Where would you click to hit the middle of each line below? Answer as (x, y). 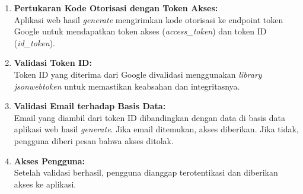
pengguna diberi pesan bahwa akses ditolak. (94, 140)
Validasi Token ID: (53, 63)
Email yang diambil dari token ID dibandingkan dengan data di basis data (150, 117)
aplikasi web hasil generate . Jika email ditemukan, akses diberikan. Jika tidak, (156, 129)
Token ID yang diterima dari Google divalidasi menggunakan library (138, 74)
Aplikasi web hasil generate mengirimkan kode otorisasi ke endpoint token (149, 19)
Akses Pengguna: (50, 160)
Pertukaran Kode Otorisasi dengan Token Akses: (116, 8)
